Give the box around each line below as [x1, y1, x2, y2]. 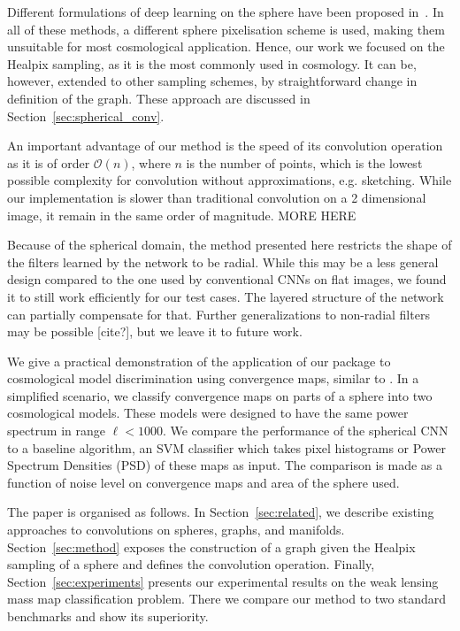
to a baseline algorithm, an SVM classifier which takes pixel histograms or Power [7, 438, 446, 457]
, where [131, 153, 171, 172]
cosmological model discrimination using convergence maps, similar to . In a [7, 369, 419, 388]
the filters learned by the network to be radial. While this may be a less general [7, 252, 439, 271]
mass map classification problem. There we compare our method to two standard [7, 589, 446, 608]
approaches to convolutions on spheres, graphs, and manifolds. [7, 520, 345, 539]
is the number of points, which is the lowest [186, 153, 423, 172]
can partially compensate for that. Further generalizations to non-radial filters [7, 304, 430, 323]
